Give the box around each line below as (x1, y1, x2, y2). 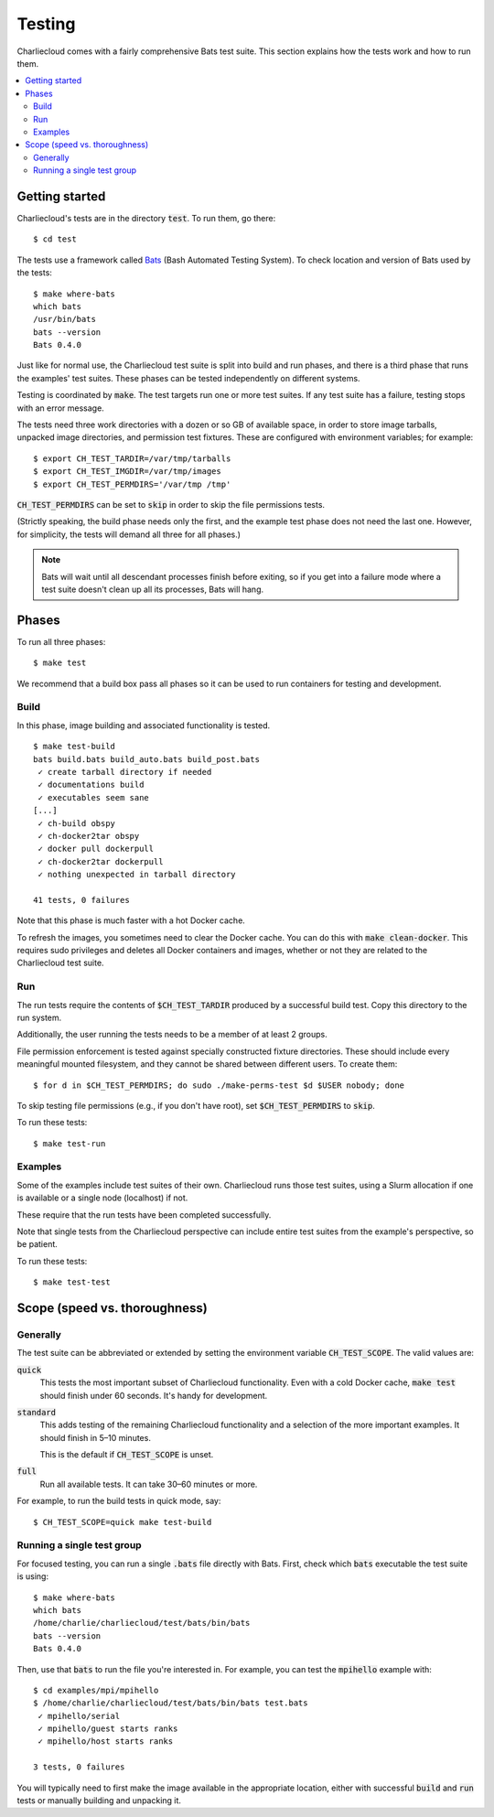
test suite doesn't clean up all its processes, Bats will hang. (41, 584, 264, 595)
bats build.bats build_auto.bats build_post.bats (33, 754, 261, 764)
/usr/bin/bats (33, 314, 96, 325)
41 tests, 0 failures (33, 895, 130, 905)
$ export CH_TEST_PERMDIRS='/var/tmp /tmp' (33, 478, 231, 489)
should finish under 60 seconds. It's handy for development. (39, 1390, 268, 1401)
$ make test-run (33, 1138, 106, 1148)
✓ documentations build (38, 779, 145, 790)
